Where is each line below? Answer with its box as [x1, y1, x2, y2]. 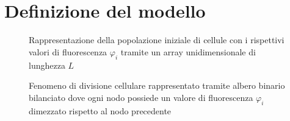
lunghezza [29, 58, 65, 71]
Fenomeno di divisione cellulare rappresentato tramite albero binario [29, 79, 285, 92]
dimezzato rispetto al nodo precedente [29, 104, 172, 117]
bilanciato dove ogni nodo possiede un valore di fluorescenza [29, 91, 253, 103]
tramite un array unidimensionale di [120, 45, 256, 58]
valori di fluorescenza [29, 45, 107, 58]
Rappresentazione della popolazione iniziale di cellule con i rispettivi [29, 33, 285, 46]
